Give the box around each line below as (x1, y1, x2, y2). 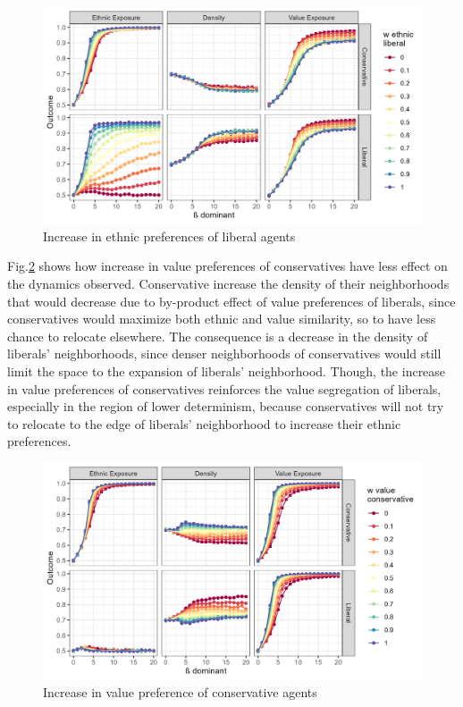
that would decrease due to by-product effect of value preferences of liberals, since (7, 291, 456, 310)
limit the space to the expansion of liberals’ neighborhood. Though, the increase (7, 361, 446, 380)
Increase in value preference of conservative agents (43, 682, 317, 701)
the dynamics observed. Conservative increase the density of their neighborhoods (7, 274, 450, 292)
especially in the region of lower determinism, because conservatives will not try (7, 397, 444, 416)
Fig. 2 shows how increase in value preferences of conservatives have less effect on (7, 257, 448, 275)
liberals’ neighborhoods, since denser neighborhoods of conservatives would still (7, 344, 442, 363)
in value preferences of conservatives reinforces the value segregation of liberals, (7, 379, 442, 398)
